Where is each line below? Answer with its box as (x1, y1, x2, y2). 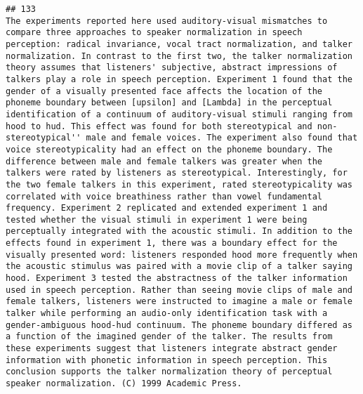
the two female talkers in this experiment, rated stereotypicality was (6, 179, 352, 190)
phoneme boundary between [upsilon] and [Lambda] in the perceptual (6, 98, 333, 108)
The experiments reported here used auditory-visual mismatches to (6, 15, 328, 26)
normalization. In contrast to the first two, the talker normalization (6, 51, 352, 61)
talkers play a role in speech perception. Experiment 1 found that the (6, 74, 352, 84)
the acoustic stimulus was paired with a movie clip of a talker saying (6, 261, 352, 272)
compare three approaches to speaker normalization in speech (6, 27, 303, 38)
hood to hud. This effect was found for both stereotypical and (6, 121, 312, 131)
